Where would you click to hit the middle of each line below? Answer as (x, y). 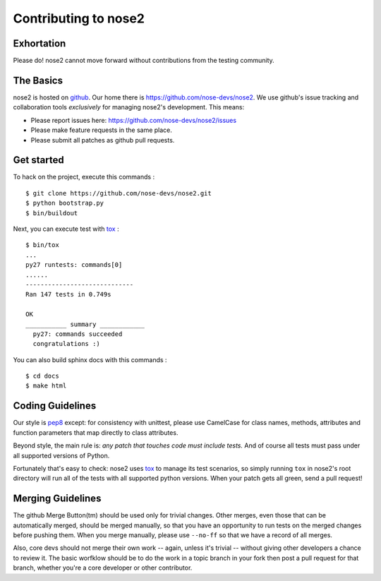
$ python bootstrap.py (65, 203)
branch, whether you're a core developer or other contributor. (103, 568)
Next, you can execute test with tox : (66, 229)
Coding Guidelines (55, 406)
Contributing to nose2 (79, 18)
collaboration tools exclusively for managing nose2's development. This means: (129, 107)
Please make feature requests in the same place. (102, 130)
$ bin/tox (42, 245)
